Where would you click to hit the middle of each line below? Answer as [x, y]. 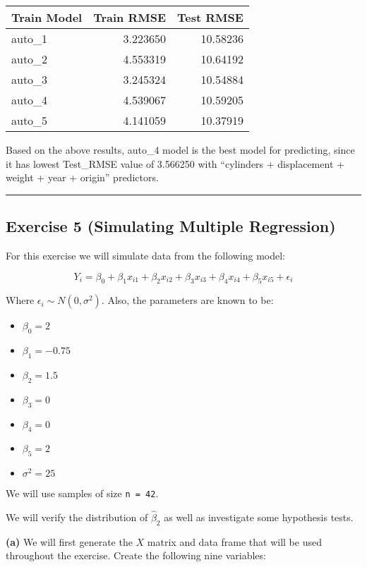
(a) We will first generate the [69, 541]
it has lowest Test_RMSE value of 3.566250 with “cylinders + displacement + [175, 163]
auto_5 [30, 120]
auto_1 [30, 38]
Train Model [47, 17]
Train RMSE [130, 17]
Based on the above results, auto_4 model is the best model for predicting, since [180, 150]
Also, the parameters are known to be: [191, 300]
